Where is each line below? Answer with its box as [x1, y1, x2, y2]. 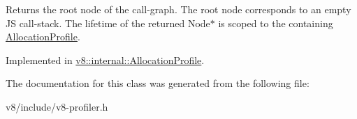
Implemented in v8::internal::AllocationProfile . [6, 52, 205, 67]
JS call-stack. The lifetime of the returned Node [6, 15, 210, 30]
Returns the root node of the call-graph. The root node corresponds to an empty [6, 2, 351, 16]
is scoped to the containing [218, 15, 333, 30]
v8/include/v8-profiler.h [6, 99, 108, 113]
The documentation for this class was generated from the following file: [6, 76, 309, 90]
